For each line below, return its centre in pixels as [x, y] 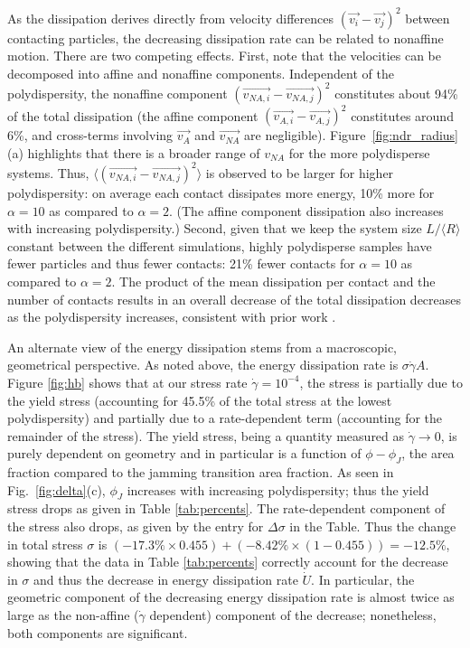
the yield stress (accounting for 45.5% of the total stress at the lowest [200, 400]
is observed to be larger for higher [300, 172]
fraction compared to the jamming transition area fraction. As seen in [201, 472]
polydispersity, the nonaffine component [117, 93]
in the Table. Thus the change [373, 526]
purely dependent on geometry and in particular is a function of [184, 453]
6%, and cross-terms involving [90, 135]
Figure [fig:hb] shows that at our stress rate [127, 382]
